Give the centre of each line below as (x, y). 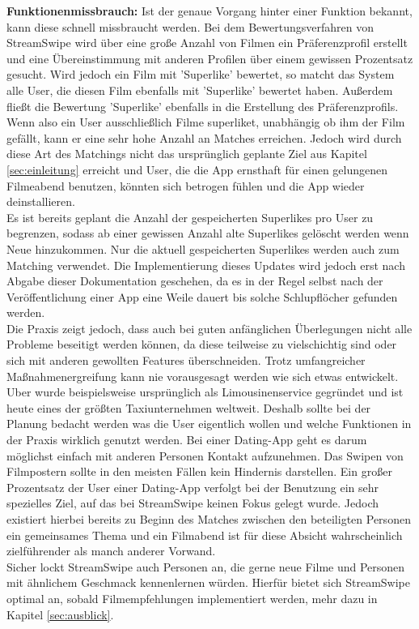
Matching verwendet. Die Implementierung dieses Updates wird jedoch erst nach (206, 265)
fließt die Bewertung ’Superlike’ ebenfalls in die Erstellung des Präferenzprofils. (203, 106)
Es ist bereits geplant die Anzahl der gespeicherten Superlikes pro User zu (190, 217)
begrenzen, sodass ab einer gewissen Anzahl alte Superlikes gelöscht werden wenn (208, 233)
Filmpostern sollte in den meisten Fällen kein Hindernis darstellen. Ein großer (199, 471)
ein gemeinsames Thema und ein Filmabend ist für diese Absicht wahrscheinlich (205, 535)
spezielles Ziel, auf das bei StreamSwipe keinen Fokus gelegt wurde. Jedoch (193, 503)
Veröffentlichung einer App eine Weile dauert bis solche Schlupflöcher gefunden (202, 296)
